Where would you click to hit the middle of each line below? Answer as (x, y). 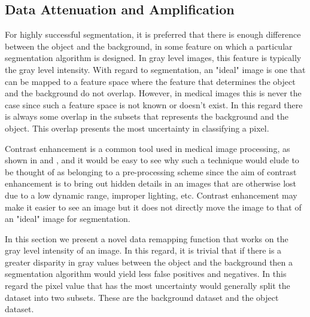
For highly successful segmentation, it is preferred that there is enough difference (153, 34)
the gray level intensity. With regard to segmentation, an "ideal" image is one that (155, 69)
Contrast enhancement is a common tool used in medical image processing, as (148, 148)
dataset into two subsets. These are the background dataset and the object (142, 297)
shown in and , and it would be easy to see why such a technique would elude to (152, 160)
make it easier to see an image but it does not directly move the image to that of (153, 207)
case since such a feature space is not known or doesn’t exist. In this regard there (154, 104)
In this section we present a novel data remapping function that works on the (147, 238)
